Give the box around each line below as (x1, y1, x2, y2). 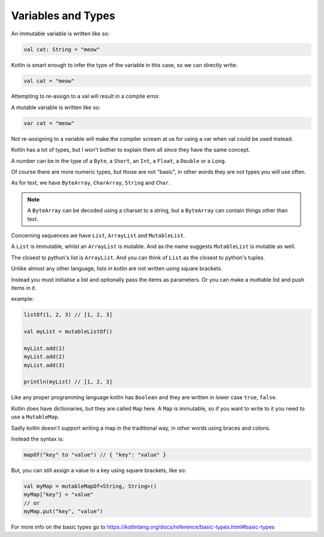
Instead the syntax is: (11, 435, 64, 442)
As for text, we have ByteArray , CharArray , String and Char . (11, 179, 170, 186)
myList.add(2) (23, 354, 65, 360)
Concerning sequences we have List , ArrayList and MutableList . (11, 231, 185, 239)
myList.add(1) (23, 345, 65, 352)
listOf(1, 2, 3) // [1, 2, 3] (23, 312, 113, 318)
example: (11, 295, 34, 303)
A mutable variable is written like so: (11, 104, 101, 111)
